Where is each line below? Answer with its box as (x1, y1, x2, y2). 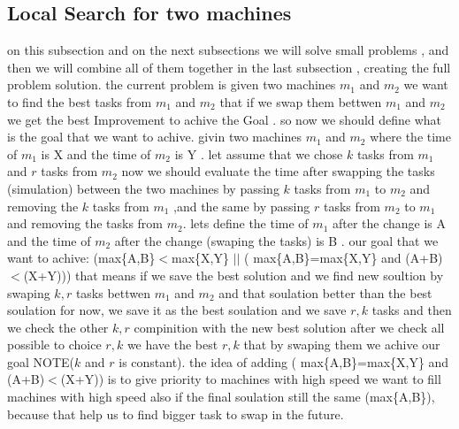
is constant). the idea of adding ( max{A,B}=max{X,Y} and (119, 352, 449, 371)
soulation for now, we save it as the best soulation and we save (7, 301, 347, 319)
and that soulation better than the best (218, 283, 432, 302)
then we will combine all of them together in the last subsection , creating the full (7, 57, 451, 76)
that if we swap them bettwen (219, 92, 382, 111)
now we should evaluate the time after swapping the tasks (121, 162, 435, 180)
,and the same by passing (173, 196, 310, 215)
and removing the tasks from (7, 214, 164, 233)
